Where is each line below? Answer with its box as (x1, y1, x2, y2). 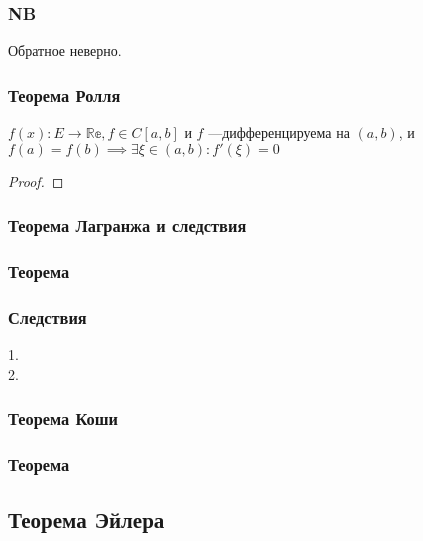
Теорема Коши (8, 406, 119, 431)
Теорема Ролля (8, 82, 121, 107)
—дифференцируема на (208, 122, 350, 143)
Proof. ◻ (8, 170, 64, 191)
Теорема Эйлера (8, 504, 165, 535)
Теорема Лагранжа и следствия (8, 213, 247, 238)
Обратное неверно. (8, 40, 122, 61)
